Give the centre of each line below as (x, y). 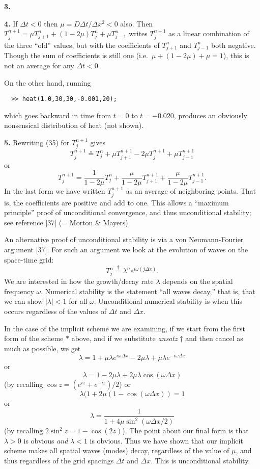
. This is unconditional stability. (200, 460)
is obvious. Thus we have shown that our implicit (166, 440)
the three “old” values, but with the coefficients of (82, 45)
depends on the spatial (198, 281)
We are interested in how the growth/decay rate (79, 281)
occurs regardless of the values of (55, 311)
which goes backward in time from (58, 115)
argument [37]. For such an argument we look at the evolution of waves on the (126, 250)
